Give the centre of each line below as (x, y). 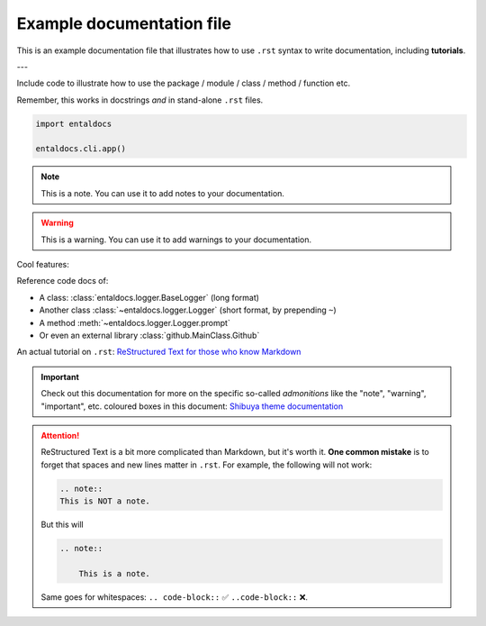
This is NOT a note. (105, 501)
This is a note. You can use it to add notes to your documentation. (163, 193)
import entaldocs (74, 123)
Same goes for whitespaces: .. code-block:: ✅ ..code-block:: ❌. (175, 597)
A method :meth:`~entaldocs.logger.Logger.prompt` (135, 322)
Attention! (60, 435)
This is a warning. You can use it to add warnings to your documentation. (176, 240)
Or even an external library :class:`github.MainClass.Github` (149, 335)
